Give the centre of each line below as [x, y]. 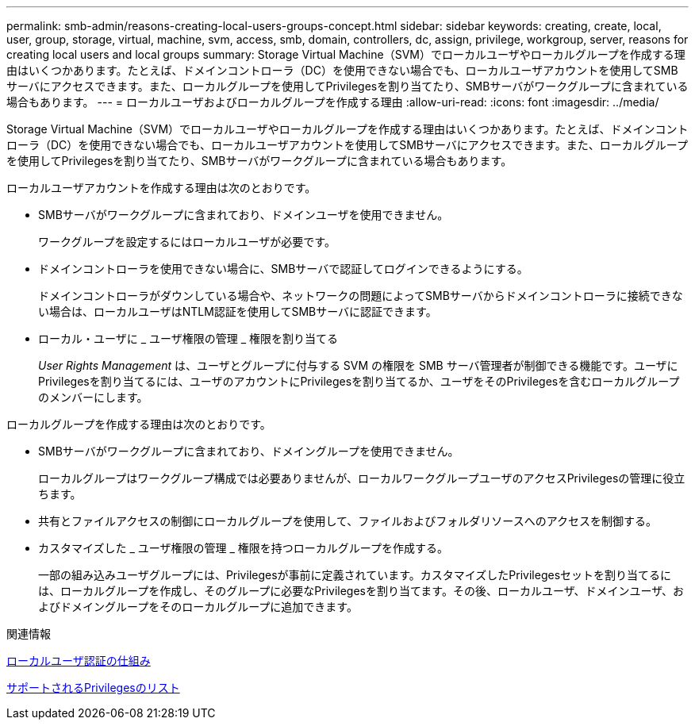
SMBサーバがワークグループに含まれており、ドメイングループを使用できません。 [249, 451]
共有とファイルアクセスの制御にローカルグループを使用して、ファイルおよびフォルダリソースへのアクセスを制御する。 [347, 521]
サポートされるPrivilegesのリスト [93, 688]
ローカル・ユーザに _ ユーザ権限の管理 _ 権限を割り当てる [188, 338]
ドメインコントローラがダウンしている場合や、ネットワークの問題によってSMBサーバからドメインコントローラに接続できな [361, 296]
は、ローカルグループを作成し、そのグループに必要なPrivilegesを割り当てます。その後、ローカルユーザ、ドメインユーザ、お [361, 591]
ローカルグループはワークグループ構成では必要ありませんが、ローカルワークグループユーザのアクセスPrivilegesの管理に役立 [362, 478]
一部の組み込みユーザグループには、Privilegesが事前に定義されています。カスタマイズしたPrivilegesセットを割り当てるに [355, 575]
